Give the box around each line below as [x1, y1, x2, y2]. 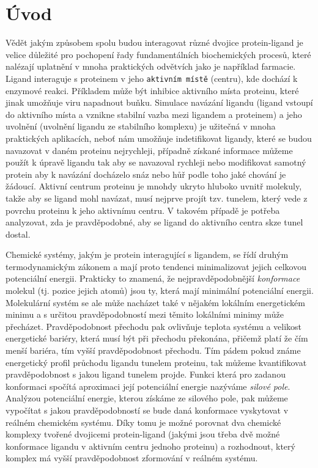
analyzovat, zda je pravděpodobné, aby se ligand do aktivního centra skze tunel [6, 216, 303, 229]
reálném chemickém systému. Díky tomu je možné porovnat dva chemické [6, 415, 281, 428]
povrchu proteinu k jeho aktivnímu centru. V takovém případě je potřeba [6, 203, 280, 216]
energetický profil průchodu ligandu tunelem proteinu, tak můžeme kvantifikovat [6, 356, 307, 368]
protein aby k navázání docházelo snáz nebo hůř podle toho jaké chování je [6, 167, 286, 180]
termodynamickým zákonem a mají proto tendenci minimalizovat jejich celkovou [6, 260, 306, 272]
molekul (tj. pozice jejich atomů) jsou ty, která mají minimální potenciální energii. [6, 284, 314, 297]
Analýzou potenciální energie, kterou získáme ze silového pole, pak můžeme [6, 392, 288, 404]
